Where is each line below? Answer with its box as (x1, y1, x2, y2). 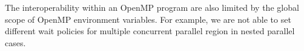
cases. (5, 36, 26, 49)
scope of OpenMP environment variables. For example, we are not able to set (5, 13, 291, 25)
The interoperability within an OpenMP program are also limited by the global (5, 1, 299, 13)
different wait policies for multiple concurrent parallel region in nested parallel (5, 25, 295, 37)
